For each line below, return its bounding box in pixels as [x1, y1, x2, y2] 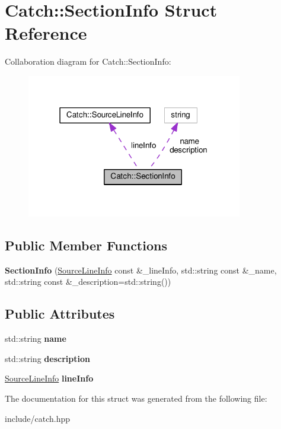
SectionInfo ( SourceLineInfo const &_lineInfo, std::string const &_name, [5, 263, 277, 276]
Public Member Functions [5, 236, 167, 254]
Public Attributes [5, 304, 115, 323]
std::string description [5, 352, 90, 364]
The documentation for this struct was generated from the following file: [5, 392, 267, 404]
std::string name [5, 332, 66, 345]
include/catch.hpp [5, 412, 71, 424]
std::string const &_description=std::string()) [5, 275, 171, 288]
